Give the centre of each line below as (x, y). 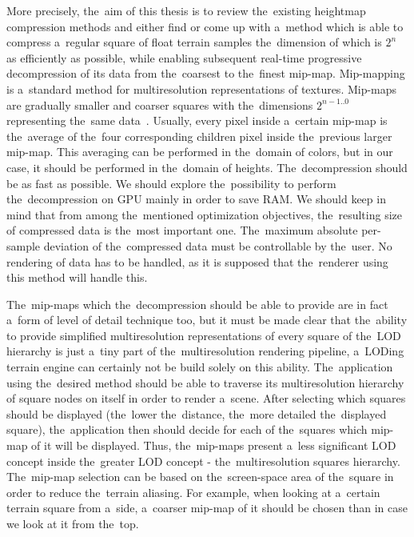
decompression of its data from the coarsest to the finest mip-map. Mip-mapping (206, 73)
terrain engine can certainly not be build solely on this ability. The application (200, 367)
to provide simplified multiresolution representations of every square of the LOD (204, 335)
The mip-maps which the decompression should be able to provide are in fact (197, 304)
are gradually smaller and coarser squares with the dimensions (160, 104)
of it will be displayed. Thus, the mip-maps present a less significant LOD (214, 445)
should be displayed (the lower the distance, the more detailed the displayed (197, 413)
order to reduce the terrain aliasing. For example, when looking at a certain (193, 492)
